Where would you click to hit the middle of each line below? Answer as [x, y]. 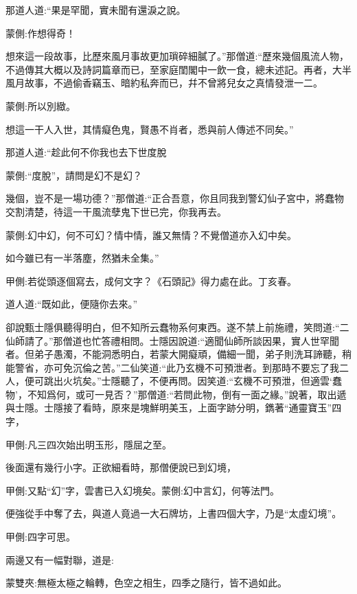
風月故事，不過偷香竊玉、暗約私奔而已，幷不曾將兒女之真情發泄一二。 [164, 83]
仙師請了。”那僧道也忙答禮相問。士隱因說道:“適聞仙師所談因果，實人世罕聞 [173, 340]
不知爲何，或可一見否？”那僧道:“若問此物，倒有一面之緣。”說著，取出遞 [187, 394]
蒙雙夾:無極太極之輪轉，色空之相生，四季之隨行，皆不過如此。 [146, 583]
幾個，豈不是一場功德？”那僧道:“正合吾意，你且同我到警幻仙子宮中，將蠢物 [175, 198]
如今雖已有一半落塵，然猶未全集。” [82, 258]
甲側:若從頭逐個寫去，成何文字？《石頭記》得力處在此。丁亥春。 [151, 281]
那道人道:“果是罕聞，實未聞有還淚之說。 [96, 10]
